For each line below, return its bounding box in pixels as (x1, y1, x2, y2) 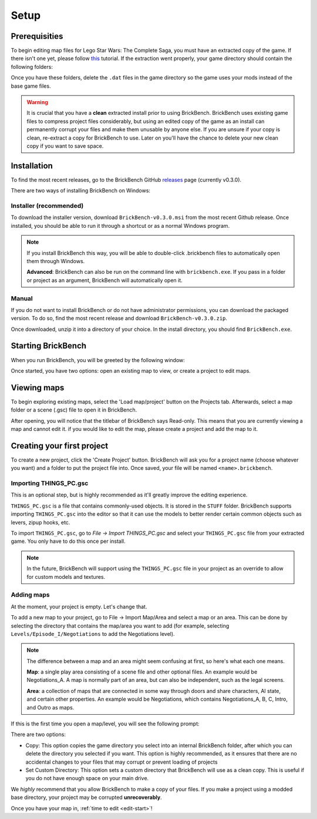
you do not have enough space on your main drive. (25, 775, 149, 782)
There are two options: (11, 731, 66, 738)
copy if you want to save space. (26, 142, 104, 150)
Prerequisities (11, 31, 63, 41)
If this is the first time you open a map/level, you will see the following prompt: (11, 720, 200, 727)
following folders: (11, 63, 53, 70)
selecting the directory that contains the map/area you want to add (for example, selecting (11, 622, 230, 629)
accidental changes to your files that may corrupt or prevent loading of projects (25, 758, 218, 765)
